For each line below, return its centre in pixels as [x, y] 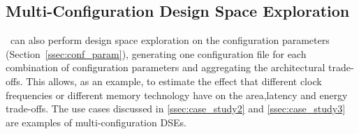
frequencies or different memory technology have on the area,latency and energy [177, 95]
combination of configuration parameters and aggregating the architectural [166, 67]
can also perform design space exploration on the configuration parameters [170, 40]
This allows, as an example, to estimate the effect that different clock [174, 81]
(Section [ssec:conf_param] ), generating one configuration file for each [156, 53]
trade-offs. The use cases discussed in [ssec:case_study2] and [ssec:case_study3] [176, 109]
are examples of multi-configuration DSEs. [96, 122]
